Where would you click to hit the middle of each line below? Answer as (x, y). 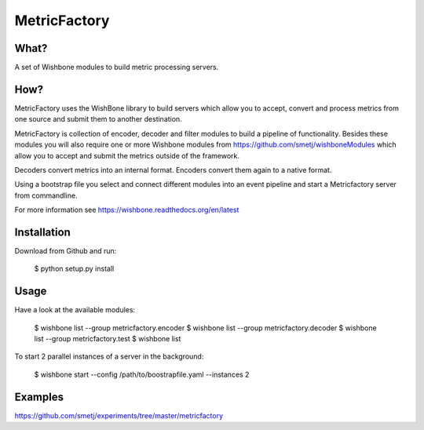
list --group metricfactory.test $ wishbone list (108, 339)
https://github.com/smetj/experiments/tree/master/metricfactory (119, 415)
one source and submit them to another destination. (98, 119)
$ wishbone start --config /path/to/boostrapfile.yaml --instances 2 (142, 374)
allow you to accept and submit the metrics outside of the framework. (127, 155)
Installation (42, 232)
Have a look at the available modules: (75, 310)
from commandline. (46, 195)
